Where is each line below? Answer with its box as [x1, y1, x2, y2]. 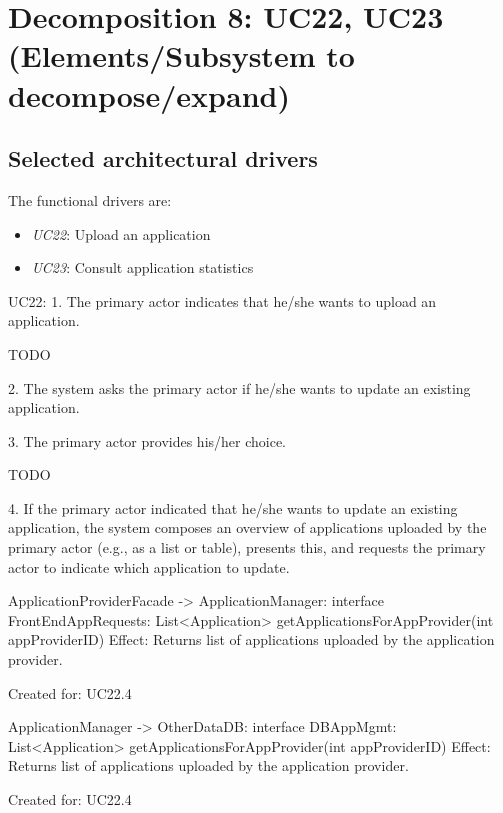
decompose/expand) [8, 74, 290, 115]
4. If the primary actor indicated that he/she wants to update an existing [8, 497, 458, 518]
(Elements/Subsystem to [8, 35, 355, 76]
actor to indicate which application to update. [8, 556, 290, 577]
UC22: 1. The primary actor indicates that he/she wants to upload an [8, 290, 437, 311]
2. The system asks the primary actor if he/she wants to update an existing [8, 377, 471, 398]
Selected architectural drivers [8, 143, 318, 174]
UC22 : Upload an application [31, 223, 211, 244]
